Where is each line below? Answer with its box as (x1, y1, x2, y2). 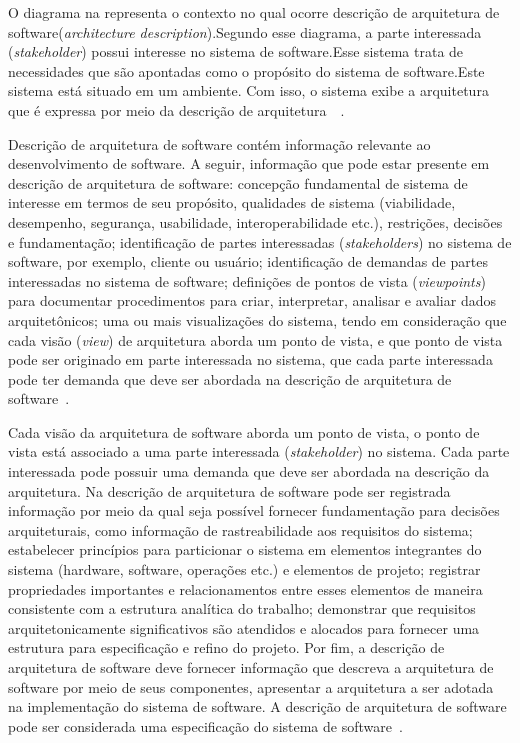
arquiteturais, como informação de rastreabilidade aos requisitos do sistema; (8, 519, 473, 540)
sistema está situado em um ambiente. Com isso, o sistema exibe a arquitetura (8, 80, 489, 101)
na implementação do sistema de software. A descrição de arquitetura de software (8, 696, 507, 717)
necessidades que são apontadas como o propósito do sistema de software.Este (8, 60, 485, 81)
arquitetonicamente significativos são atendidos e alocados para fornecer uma (8, 617, 480, 638)
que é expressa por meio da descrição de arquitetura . (8, 99, 345, 120)
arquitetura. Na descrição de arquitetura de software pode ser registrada (8, 480, 451, 501)
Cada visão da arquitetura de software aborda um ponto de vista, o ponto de (8, 421, 480, 442)
